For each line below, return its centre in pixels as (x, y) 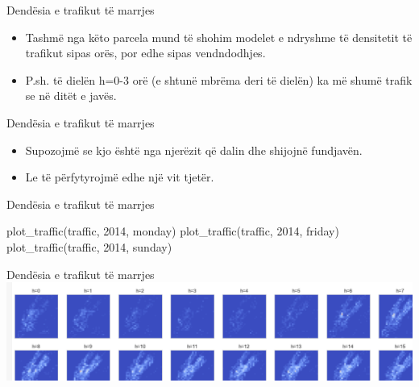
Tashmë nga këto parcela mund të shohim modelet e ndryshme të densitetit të (219, 37)
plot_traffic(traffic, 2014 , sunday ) (89, 246)
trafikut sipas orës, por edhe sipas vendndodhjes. (145, 53)
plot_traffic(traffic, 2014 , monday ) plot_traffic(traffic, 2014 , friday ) (173, 231)
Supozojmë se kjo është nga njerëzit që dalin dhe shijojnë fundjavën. (194, 150)
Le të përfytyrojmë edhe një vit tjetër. (120, 177)
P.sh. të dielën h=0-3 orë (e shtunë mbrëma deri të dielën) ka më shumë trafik (219, 79)
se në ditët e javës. (71, 96)
